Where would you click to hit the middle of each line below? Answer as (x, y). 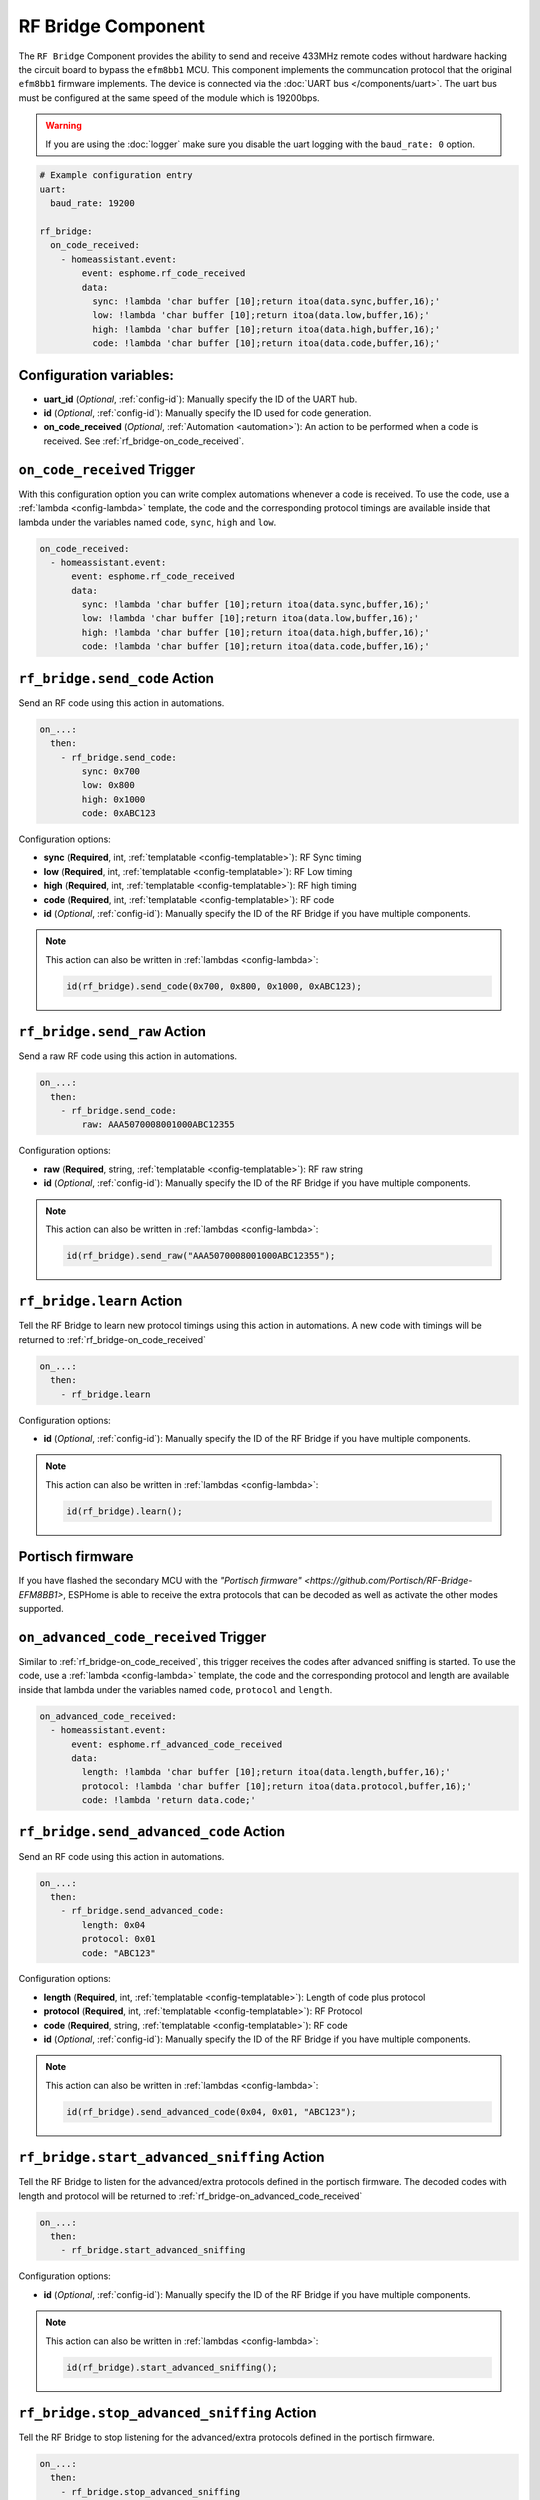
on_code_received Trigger (107, 469)
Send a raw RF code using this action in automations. (128, 1056)
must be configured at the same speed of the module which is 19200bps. (169, 97)
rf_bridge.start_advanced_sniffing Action (171, 2157)
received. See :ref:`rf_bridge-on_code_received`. (144, 441)
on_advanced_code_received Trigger (142, 1636)
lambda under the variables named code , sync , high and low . (147, 522)
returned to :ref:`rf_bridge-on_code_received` (112, 1339)
